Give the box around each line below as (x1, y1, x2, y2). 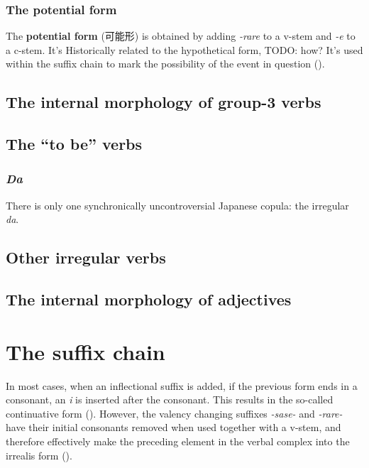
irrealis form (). (6, 447, 72, 462)
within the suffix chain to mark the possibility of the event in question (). (6, 56, 325, 71)
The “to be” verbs (6, 133, 143, 155)
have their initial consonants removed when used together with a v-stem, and (6, 420, 341, 435)
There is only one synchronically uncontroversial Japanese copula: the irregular (6, 197, 349, 212)
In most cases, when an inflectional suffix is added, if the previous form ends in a (6, 378, 358, 393)
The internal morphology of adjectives (6, 288, 292, 310)
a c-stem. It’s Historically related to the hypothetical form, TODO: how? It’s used (6, 42, 363, 57)
